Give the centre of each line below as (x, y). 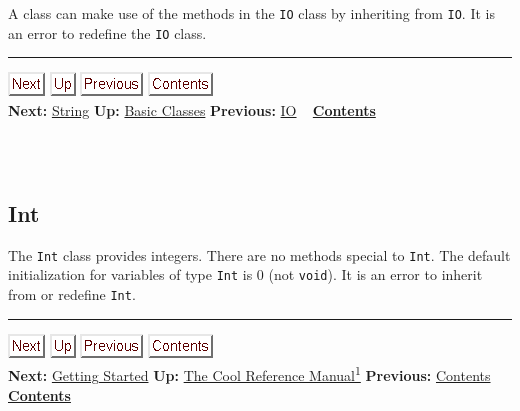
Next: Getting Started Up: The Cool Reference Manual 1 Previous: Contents (249, 373)
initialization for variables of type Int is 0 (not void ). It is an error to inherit (245, 274)
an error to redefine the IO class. (107, 32)
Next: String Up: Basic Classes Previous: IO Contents (192, 109)
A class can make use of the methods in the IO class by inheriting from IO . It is (251, 13)
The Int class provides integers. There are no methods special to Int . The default (259, 254)
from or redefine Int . (72, 294)
